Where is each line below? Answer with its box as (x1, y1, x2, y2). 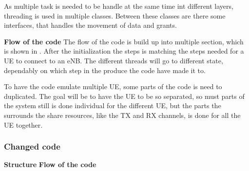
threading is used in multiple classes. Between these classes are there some (4, 10, 226, 20)
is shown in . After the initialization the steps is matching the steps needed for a (4, 46, 244, 56)
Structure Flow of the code (4, 159, 96, 170)
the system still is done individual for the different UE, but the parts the (4, 100, 221, 111)
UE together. (4, 119, 43, 130)
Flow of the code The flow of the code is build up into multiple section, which (4, 36, 244, 46)
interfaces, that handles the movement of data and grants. (4, 20, 177, 30)
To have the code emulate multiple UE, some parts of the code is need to (4, 81, 222, 92)
